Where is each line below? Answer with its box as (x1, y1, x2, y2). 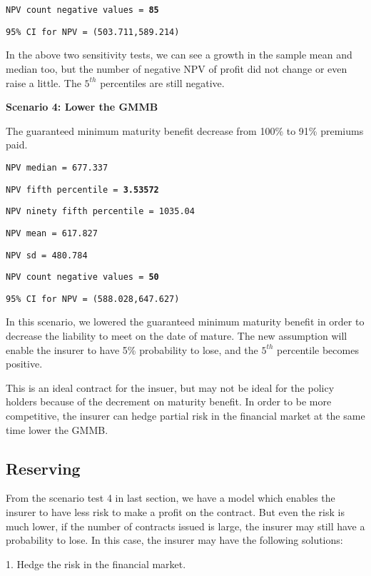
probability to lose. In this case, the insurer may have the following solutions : (6, 532, 343, 547)
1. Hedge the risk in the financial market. (6, 556, 186, 571)
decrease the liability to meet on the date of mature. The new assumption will (6, 328, 347, 343)
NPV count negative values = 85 (6, 5, 159, 15)
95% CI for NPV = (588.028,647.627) (6, 293, 180, 304)
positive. (6, 356, 43, 371)
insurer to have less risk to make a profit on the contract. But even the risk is (6, 505, 345, 520)
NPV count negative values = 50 (6, 272, 159, 283)
